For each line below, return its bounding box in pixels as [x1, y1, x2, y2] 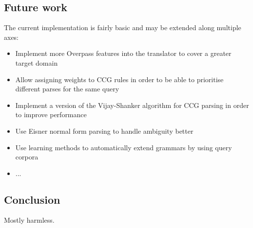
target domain [15, 57, 58, 68]
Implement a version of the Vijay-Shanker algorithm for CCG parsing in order [15, 100, 249, 110]
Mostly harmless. [4, 214, 55, 225]
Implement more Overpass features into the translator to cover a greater [15, 48, 232, 58]
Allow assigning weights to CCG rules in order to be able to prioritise [15, 74, 224, 84]
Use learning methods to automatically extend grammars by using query [15, 142, 232, 152]
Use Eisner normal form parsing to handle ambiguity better [15, 125, 194, 136]
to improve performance [15, 109, 87, 120]
